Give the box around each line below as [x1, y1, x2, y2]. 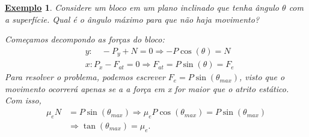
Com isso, [5, 94, 41, 106]
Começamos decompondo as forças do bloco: [5, 33, 165, 45]
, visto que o [239, 71, 285, 83]
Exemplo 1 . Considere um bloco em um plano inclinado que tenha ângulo [5, 1, 280, 13]
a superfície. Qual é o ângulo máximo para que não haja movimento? [5, 13, 260, 25]
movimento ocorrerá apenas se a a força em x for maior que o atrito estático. [5, 82, 289, 95]
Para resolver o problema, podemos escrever [5, 71, 165, 83]
